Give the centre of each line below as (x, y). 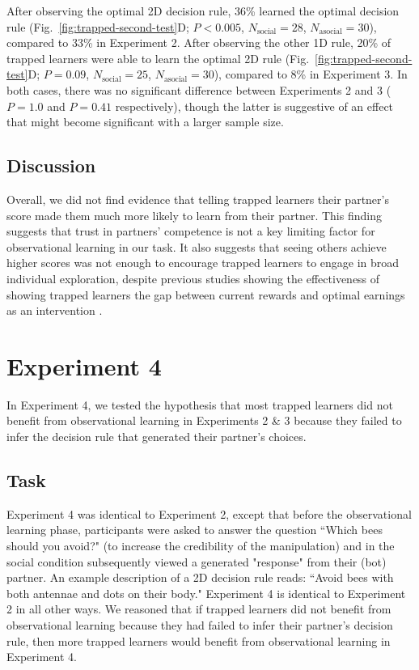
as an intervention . (55, 310)
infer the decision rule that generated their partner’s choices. (157, 437)
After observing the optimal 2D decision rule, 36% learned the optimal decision (203, 11)
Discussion (51, 165)
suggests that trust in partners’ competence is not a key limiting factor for (191, 231)
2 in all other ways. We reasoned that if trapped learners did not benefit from (199, 609)
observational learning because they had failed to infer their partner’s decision (200, 624)
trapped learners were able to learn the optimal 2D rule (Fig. (158, 58)
